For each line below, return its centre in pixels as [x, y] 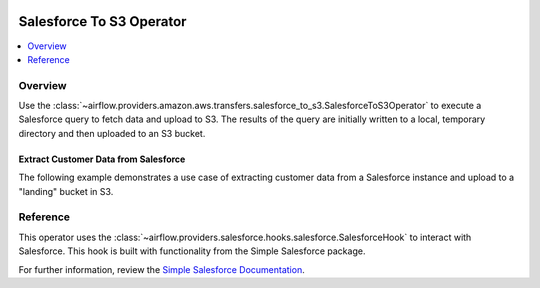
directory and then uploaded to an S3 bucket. [112, 133]
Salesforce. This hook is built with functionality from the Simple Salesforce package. [192, 251]
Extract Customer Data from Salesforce [102, 159]
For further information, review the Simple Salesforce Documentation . [161, 269]
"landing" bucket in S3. [66, 191]
